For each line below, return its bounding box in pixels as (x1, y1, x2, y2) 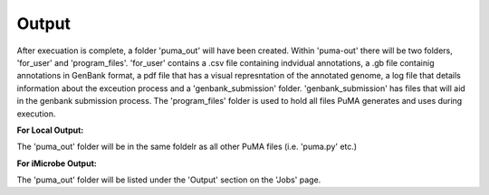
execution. (16, 108, 56, 119)
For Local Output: (16, 125, 84, 135)
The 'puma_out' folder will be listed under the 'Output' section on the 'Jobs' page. (16, 174, 321, 185)
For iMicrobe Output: (16, 158, 97, 169)
